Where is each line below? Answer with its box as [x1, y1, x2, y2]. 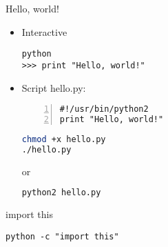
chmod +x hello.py [21, 134, 106, 144]
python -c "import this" [6, 231, 119, 241]
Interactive [21, 24, 67, 39]
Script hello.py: [21, 80, 86, 95]
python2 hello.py [21, 188, 101, 198]
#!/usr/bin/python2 [59, 104, 149, 115]
